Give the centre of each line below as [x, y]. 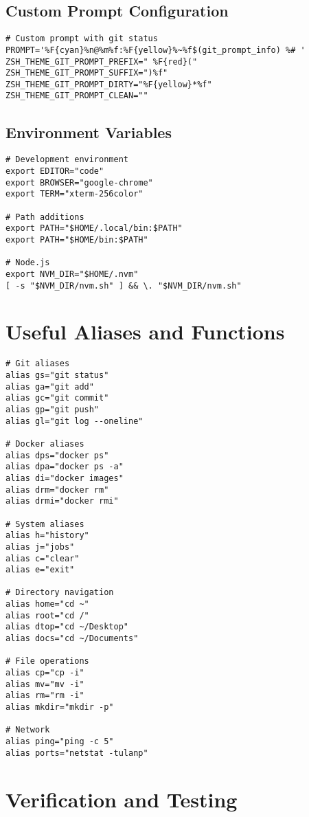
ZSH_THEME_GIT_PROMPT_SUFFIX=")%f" [87, 73]
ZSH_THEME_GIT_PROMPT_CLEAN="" [77, 96]
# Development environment [67, 160]
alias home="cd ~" [47, 604]
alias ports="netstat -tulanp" [77, 753]
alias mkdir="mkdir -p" [60, 707]
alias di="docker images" [65, 478]
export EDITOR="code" [55, 171]
